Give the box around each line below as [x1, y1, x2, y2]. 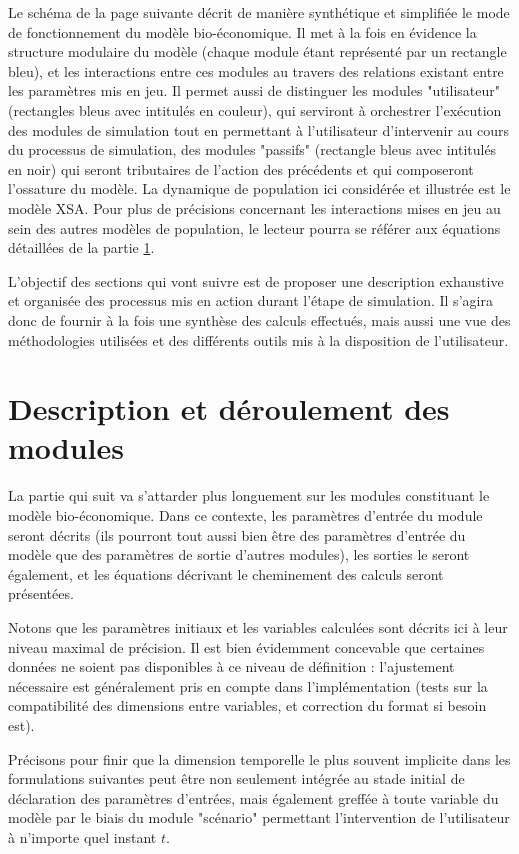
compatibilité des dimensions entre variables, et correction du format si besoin [8, 695, 487, 716]
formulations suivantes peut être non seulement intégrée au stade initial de [8, 768, 465, 789]
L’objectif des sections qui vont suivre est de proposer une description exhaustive [8, 270, 504, 291]
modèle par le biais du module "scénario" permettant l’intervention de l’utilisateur [8, 807, 510, 828]
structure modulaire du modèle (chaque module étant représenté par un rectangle [8, 41, 507, 62]
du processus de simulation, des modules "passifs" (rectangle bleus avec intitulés [8, 139, 497, 160]
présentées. [8, 583, 74, 604]
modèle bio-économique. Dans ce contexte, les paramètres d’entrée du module [8, 505, 483, 525]
